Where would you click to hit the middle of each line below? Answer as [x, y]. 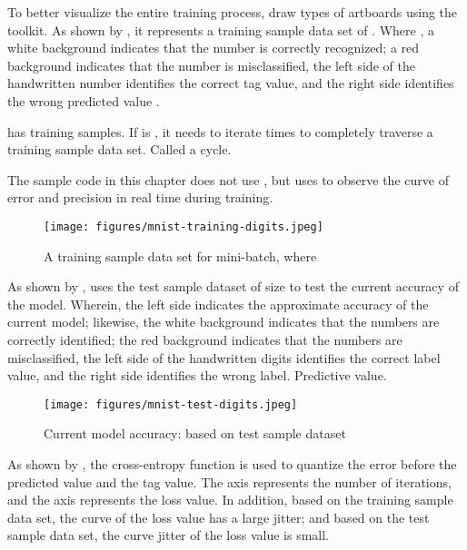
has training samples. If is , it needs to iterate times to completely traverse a [220, 131]
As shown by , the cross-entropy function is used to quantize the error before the [232, 464]
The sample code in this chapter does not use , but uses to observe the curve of [228, 179]
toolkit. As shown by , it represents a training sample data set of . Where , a [221, 29]
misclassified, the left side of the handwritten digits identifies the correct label [224, 357]
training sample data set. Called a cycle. [119, 149]
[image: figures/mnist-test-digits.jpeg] [171, 404]
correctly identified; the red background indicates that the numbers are [205, 339]
